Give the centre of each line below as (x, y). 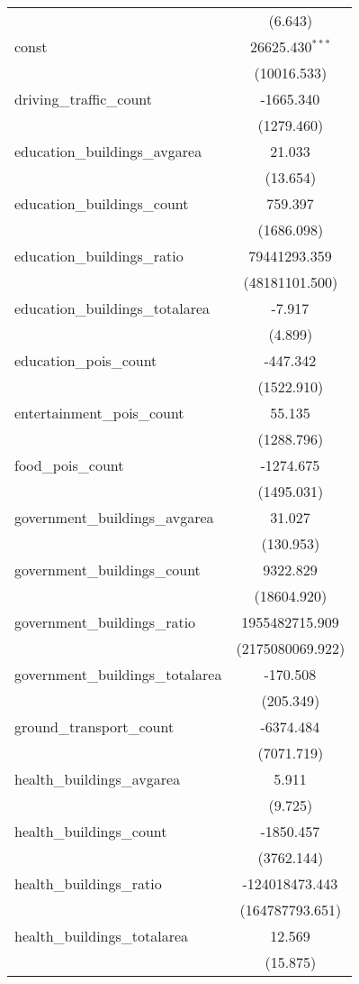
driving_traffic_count (84, 99)
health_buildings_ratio (88, 883)
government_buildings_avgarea (114, 517)
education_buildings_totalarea (112, 308)
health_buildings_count (91, 831)
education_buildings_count (102, 203)
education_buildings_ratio (99, 256)
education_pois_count (86, 360)
